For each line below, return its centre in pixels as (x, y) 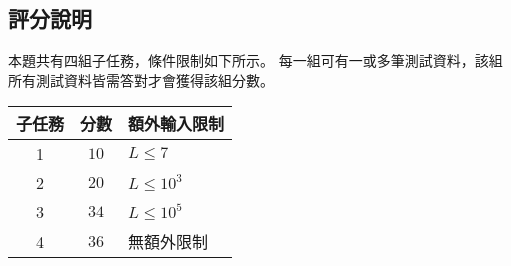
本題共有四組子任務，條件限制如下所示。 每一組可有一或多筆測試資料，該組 (255, 60)
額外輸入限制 (176, 124)
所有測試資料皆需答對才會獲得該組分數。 (141, 79)
